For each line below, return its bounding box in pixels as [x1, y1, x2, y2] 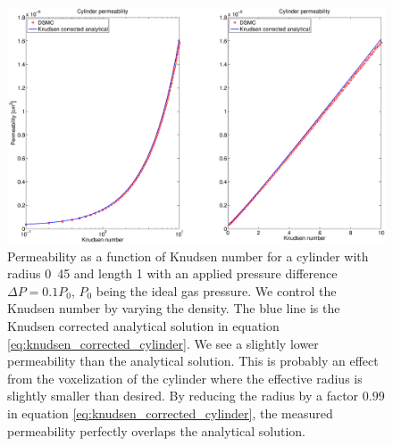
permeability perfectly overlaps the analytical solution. [7, 421, 305, 440]
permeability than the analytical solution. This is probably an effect [7, 351, 379, 370]
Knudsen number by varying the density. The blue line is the [7, 299, 340, 318]
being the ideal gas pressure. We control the [96, 281, 337, 300]
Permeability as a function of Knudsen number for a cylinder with [7, 246, 369, 265]
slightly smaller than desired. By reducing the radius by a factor [7, 386, 359, 405]
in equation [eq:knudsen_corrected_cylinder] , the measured [7, 403, 333, 422]
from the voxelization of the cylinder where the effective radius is [7, 368, 363, 387]
